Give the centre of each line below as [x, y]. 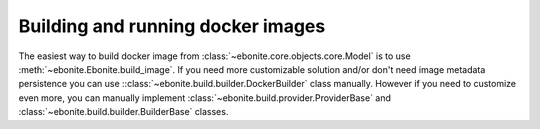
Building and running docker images [172, 26]
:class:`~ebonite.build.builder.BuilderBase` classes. [123, 112]
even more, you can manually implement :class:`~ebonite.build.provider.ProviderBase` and [205, 97]
